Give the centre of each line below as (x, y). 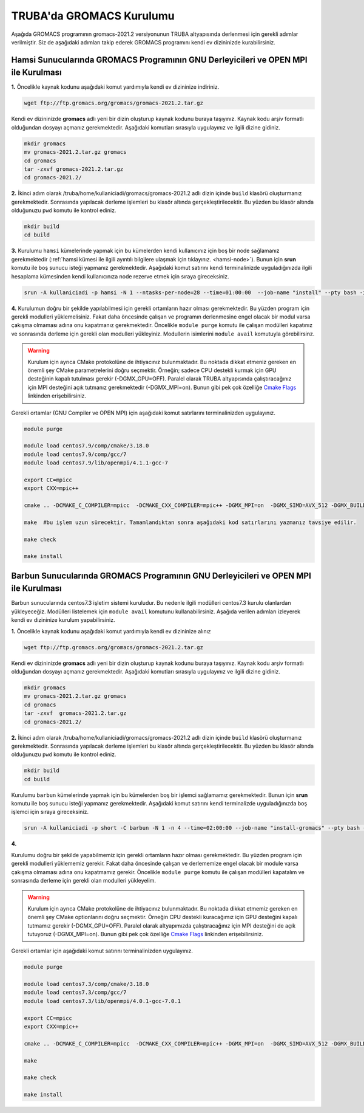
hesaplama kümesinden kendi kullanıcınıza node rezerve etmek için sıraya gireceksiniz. (120, 276)
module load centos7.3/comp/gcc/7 (75, 993)
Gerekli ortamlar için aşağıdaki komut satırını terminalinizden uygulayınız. (102, 951)
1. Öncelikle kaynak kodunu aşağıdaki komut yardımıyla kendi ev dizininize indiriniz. (115, 87)
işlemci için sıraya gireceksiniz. (50, 812)
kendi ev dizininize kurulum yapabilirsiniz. (63, 620)
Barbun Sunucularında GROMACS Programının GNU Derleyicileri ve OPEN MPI (161, 575)
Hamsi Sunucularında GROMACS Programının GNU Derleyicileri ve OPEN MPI (159, 60)
